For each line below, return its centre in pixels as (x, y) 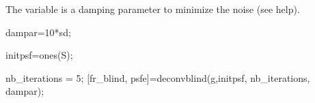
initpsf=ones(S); (39, 55)
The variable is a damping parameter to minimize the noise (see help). (153, 9)
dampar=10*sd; (38, 32)
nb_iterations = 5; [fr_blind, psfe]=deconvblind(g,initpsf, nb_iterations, (158, 77)
